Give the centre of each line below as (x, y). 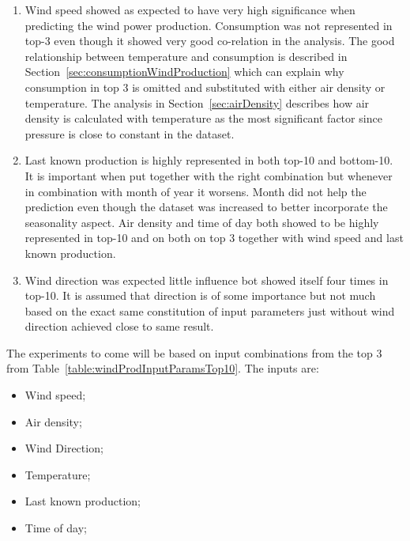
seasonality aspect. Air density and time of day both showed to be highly (202, 222)
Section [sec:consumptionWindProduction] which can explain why (184, 72)
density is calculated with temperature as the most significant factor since (203, 118)
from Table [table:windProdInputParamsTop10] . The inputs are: (163, 368)
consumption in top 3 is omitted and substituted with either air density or (205, 87)
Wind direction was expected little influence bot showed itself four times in (207, 280)
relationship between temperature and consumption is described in (186, 56)
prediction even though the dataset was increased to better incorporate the (206, 207)
